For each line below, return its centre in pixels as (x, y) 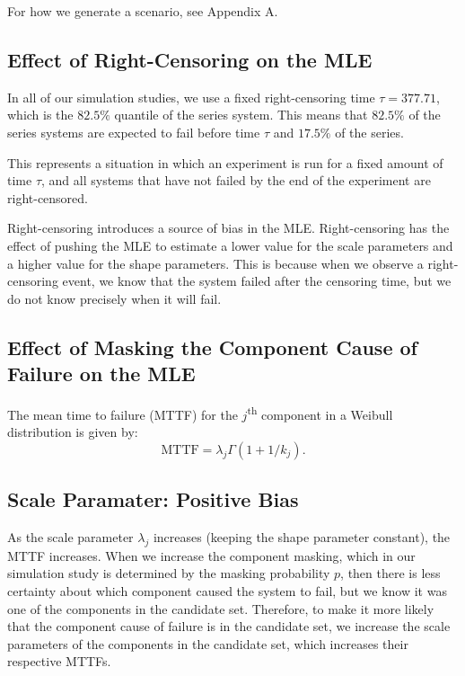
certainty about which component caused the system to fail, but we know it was (227, 590)
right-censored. (48, 197)
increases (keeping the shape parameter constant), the (302, 536)
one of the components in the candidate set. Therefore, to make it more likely (221, 608)
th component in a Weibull (320, 413)
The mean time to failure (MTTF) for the (123, 414)
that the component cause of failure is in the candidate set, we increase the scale (229, 626)
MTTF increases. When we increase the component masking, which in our (211, 555)
